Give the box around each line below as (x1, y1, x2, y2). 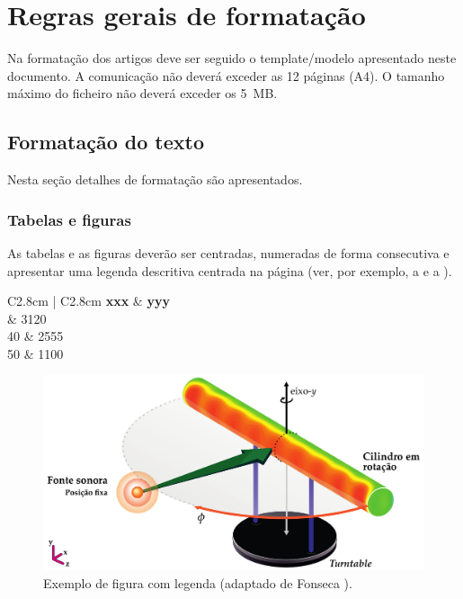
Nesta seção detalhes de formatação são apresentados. (7, 170, 303, 189)
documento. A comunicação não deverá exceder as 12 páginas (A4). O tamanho (7, 66, 445, 85)
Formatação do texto (7, 128, 204, 156)
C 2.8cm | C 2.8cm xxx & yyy (7, 291, 170, 310)
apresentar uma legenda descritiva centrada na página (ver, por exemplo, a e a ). (7, 261, 452, 280)
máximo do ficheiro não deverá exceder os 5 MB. (7, 84, 278, 103)
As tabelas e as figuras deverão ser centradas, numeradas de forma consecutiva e (7, 243, 450, 262)
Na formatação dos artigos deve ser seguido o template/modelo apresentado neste (7, 49, 457, 67)
